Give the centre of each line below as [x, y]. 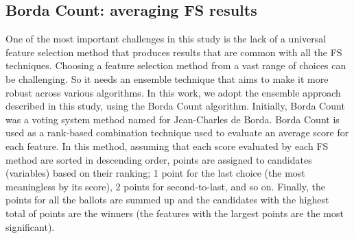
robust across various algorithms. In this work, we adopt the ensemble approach [173, 92]
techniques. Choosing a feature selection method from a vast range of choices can [176, 65]
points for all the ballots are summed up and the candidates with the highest [167, 200]
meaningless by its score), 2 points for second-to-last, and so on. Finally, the [165, 186]
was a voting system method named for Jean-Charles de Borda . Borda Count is [173, 119]
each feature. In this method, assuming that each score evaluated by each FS [167, 146]
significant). [30, 226]
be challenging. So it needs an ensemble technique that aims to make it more [167, 78]
